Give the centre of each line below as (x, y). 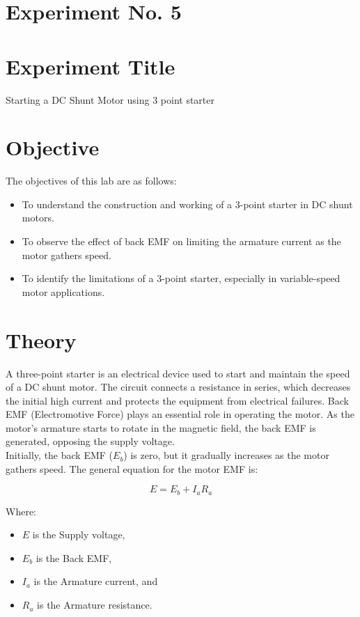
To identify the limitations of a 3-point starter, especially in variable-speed (181, 278)
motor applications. (63, 291)
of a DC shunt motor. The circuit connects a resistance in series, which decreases (178, 387)
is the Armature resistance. (95, 605)
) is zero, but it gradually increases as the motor (226, 455)
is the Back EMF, (74, 557)
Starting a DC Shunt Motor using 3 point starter (110, 99)
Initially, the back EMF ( (60, 455)
